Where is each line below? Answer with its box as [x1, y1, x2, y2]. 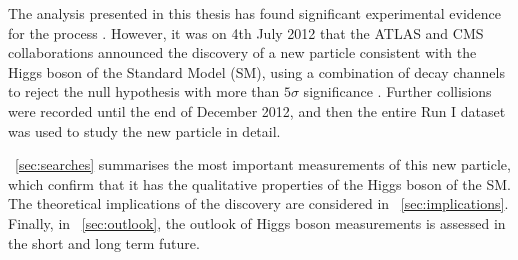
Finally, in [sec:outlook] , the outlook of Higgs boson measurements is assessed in [8, 212, 506, 233]
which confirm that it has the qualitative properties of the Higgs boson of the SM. [8, 173, 511, 194]
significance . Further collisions [303, 81, 492, 102]
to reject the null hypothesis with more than [8, 81, 280, 102]
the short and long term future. [8, 232, 200, 253]
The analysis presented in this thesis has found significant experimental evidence [8, 3, 502, 23]
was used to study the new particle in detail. [8, 120, 281, 141]
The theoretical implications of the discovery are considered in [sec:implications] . [8, 193, 509, 214]
